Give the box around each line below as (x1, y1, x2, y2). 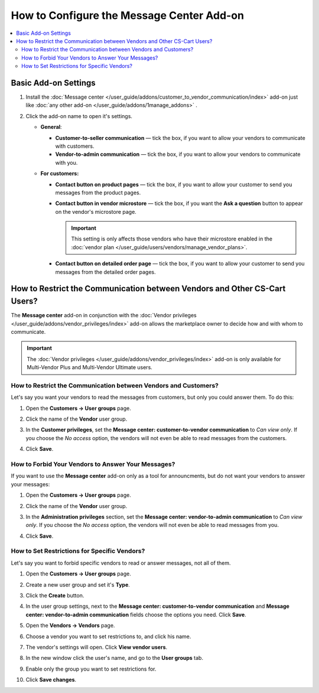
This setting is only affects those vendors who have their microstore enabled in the (71, 235, 273, 242)
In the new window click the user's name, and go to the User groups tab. (25, 655, 204, 662)
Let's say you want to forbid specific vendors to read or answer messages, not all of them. (11, 559, 231, 567)
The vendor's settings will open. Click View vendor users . (25, 643, 168, 650)
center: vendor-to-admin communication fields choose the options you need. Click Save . (25, 611, 246, 618)
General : (40, 123, 62, 131)
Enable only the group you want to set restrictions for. (25, 665, 157, 672)
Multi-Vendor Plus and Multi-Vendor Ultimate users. (27, 364, 153, 371)
